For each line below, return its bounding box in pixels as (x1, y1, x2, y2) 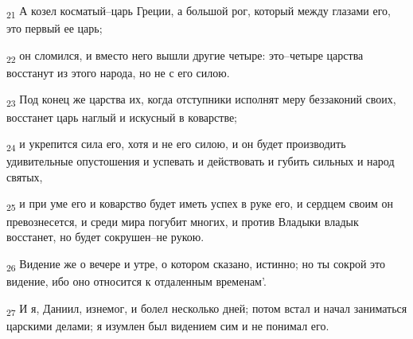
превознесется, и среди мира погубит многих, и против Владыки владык (6, 212, 359, 229)
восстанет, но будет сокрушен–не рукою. (6, 228, 205, 245)
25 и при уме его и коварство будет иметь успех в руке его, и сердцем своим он (6, 195, 394, 214)
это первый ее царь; (6, 20, 103, 37)
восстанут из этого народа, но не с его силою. (6, 64, 230, 80)
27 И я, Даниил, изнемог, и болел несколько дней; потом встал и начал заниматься (6, 299, 407, 318)
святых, (6, 168, 43, 185)
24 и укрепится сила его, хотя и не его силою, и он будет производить (6, 135, 346, 154)
